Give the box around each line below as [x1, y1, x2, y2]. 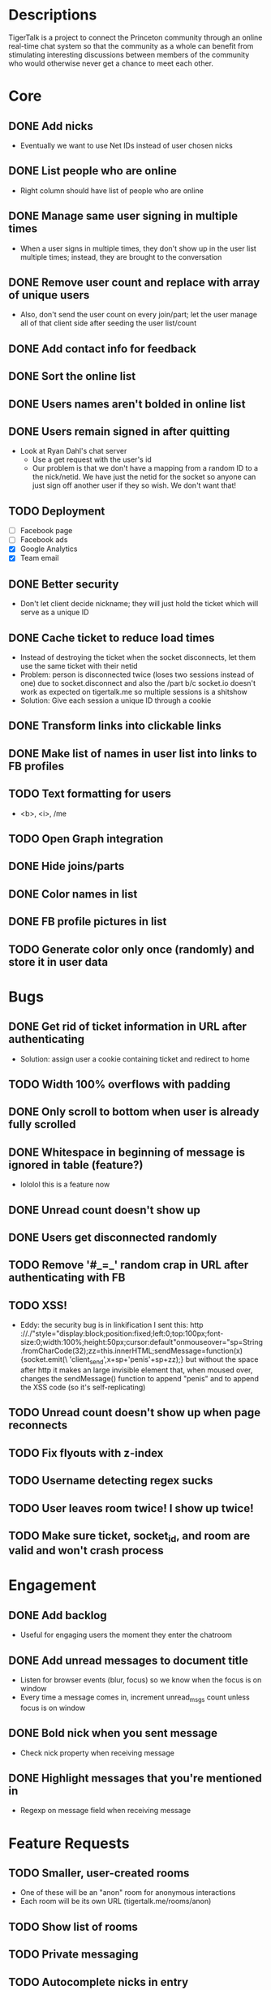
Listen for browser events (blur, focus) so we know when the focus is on [19, 1674, 262, 1685]
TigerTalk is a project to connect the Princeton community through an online [8, 32, 263, 42]
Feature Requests [8, 1834, 130, 1852]
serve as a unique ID [19, 607, 89, 618]
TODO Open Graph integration [8, 832, 164, 846]
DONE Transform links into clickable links [8, 719, 222, 733]
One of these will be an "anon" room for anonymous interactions [19, 1888, 236, 1897]
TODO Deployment [8, 504, 105, 518]
